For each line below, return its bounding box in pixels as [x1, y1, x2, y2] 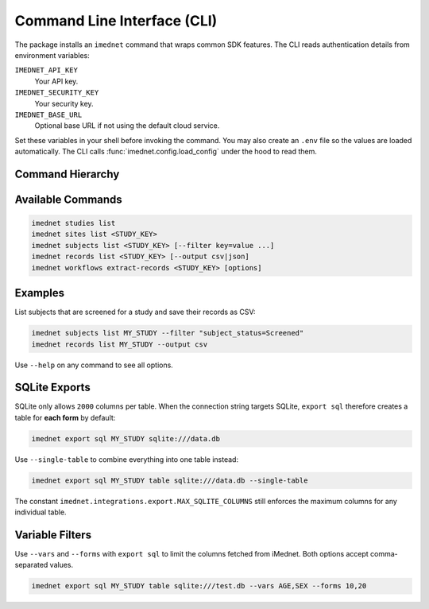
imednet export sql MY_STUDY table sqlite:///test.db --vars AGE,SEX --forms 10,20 [31, 581, 367, 591]
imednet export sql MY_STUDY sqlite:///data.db [31, 434, 220, 443]
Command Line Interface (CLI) [14, 12, 218, 29]
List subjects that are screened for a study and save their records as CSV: [14, 307, 256, 317]
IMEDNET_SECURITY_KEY [14, 88, 99, 97]
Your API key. [34, 76, 79, 86]
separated [14, 561, 48, 570]
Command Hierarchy [14, 167, 120, 180]
